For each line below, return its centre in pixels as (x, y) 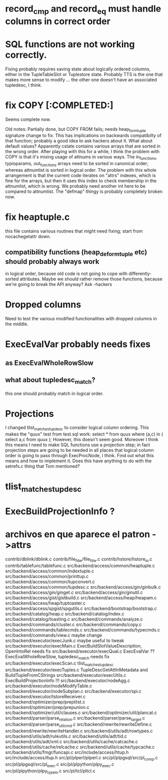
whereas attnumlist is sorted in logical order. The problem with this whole (81, 170)
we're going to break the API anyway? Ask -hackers (59, 284)
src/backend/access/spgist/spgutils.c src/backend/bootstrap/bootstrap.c (81, 608)
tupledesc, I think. (24, 85)
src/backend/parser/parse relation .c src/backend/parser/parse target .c (75, 718)
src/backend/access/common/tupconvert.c (50, 582)
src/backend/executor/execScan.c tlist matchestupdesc (59, 664)
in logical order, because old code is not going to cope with (66, 273)
